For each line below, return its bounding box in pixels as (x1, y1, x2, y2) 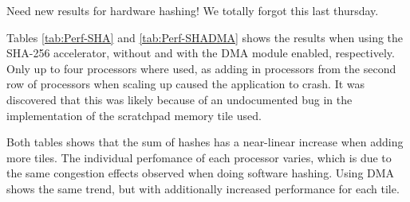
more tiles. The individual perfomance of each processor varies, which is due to (6, 149, 392, 165)
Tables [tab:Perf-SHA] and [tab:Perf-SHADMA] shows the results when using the (6, 29, 404, 45)
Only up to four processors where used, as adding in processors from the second (6, 60, 396, 76)
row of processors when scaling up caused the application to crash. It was (6, 76, 365, 92)
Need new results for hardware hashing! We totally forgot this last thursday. (6, 2, 379, 18)
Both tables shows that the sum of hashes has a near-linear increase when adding (6, 134, 404, 150)
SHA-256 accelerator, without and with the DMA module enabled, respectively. (6, 45, 395, 61)
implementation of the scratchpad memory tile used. (6, 107, 262, 123)
